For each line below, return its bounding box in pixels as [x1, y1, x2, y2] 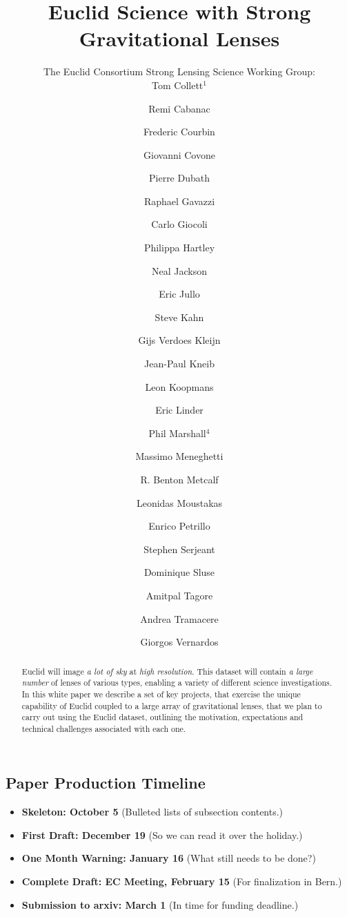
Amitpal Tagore [146, 588, 213, 602]
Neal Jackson [152, 263, 207, 278]
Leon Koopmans [145, 379, 214, 394]
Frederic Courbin [143, 124, 215, 139]
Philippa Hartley [143, 240, 215, 255]
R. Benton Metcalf [140, 472, 219, 486]
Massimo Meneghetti [135, 449, 224, 463]
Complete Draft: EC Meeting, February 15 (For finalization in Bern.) [21, 874, 342, 889]
